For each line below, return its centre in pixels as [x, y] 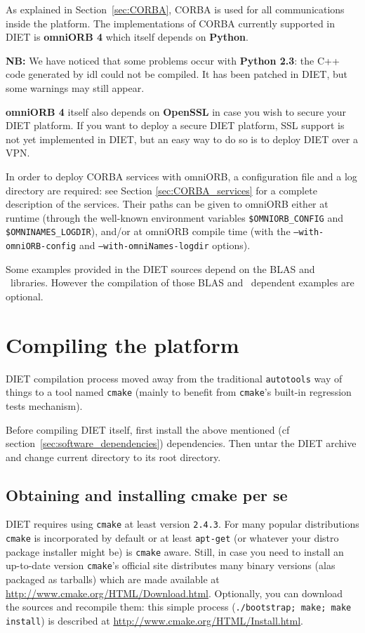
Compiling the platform [122, 344]
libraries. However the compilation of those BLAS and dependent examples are [182, 282]
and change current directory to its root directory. [113, 457]
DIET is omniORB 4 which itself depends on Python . [127, 37]
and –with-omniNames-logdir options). [165, 245]
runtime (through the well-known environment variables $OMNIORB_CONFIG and [174, 217]
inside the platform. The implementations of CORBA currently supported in [171, 23]
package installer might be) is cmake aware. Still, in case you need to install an [175, 551]
